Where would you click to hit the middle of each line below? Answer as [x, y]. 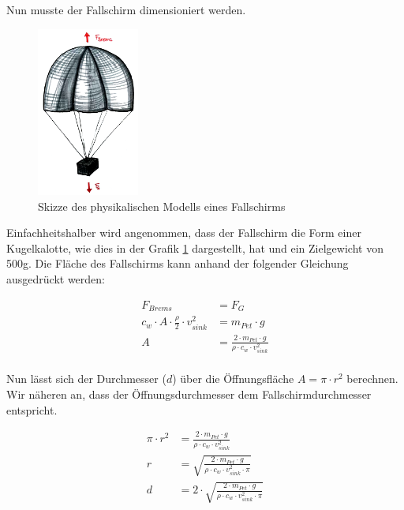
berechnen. [372, 379]
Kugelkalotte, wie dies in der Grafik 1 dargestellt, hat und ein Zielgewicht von [195, 247]
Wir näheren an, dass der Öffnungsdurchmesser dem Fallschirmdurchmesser [189, 394]
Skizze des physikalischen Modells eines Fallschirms [162, 206]
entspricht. [32, 409]
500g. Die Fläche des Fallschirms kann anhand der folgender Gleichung [178, 263]
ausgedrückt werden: [56, 278]
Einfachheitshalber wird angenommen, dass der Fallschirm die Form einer [184, 232]
